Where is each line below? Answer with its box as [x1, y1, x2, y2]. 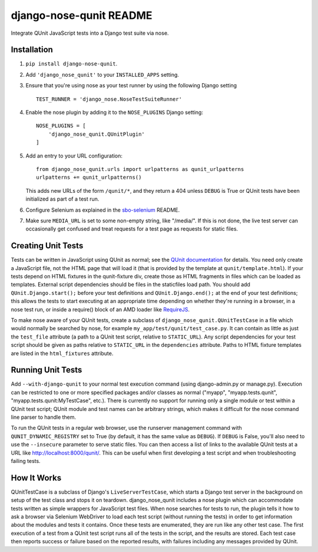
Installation [11, 45, 53, 55]
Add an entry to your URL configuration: [25, 152, 123, 159]
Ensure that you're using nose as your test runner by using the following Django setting [25, 82, 237, 89]
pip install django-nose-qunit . [25, 60, 118, 67]
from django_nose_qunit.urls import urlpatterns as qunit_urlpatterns [36, 166, 244, 172]
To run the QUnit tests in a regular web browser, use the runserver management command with [11, 425, 243, 432]
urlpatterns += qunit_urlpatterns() [36, 174, 142, 181]
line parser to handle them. [11, 413, 77, 420]
